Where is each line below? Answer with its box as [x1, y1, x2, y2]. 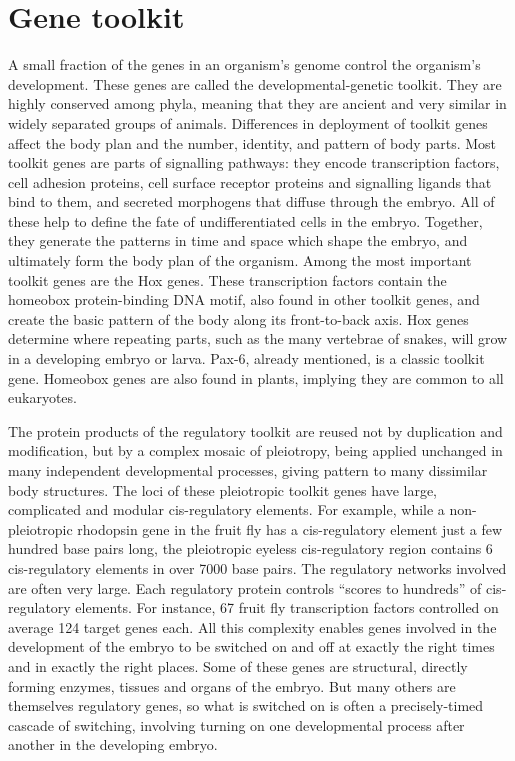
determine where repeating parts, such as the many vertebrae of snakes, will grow [8, 328, 508, 349]
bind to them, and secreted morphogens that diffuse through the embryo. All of [8, 191, 495, 212]
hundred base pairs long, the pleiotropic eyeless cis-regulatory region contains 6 [8, 538, 493, 559]
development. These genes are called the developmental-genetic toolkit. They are [8, 73, 502, 94]
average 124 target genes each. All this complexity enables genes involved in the [8, 616, 497, 637]
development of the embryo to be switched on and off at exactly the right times [8, 636, 495, 657]
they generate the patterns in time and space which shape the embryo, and [8, 230, 468, 251]
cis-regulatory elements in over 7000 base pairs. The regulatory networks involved [8, 557, 507, 578]
